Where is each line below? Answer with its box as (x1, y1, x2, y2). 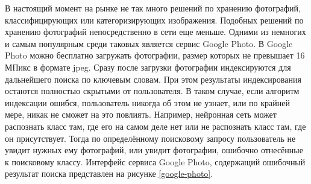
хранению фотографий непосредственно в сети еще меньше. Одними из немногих (5, 25, 306, 38)
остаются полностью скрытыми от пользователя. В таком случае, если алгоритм (5, 84, 300, 97)
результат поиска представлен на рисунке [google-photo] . (5, 167, 213, 180)
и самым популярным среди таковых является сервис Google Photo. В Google (5, 37, 293, 49)
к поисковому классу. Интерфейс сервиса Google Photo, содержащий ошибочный (5, 155, 306, 168)
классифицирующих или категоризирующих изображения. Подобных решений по (5, 13, 304, 26)
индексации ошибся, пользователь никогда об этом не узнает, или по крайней (5, 96, 290, 109)
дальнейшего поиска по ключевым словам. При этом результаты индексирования (5, 72, 301, 85)
